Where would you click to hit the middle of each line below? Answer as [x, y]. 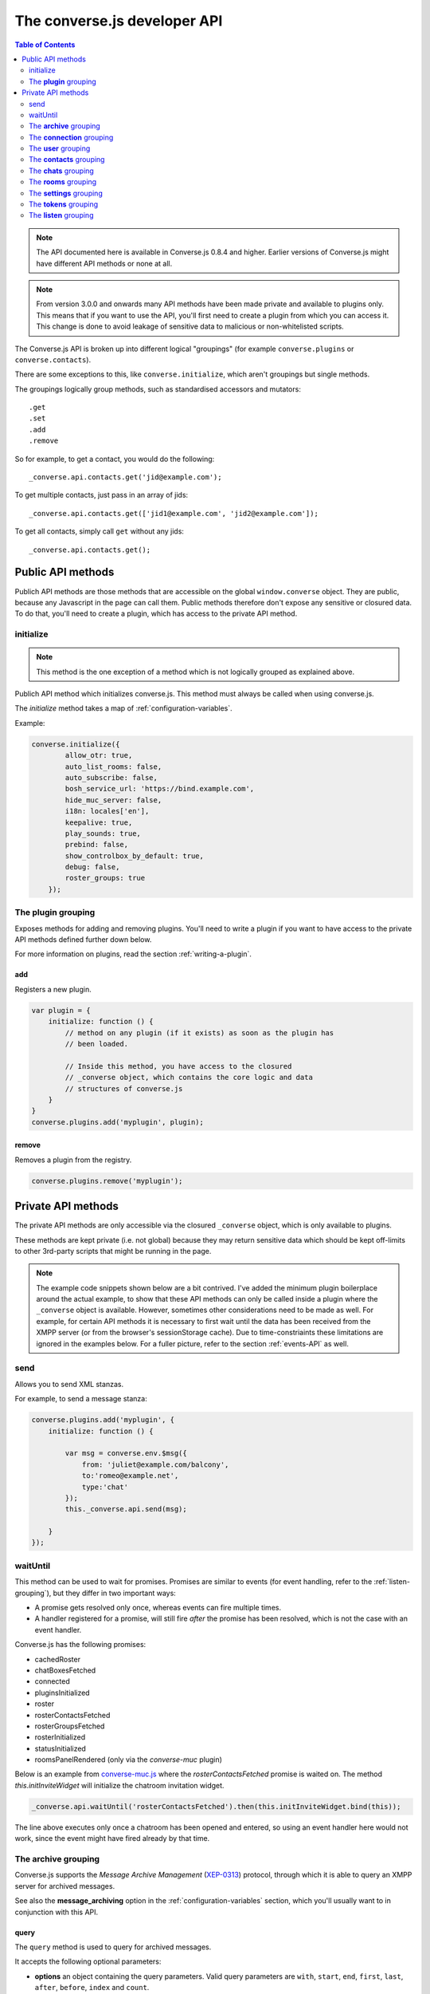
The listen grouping [61, 215]
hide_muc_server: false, [113, 800]
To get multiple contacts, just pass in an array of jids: [102, 495]
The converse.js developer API [119, 21]
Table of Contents [45, 45]
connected [53, 1681]
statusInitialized [61, 1748]
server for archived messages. [65, 1886]
